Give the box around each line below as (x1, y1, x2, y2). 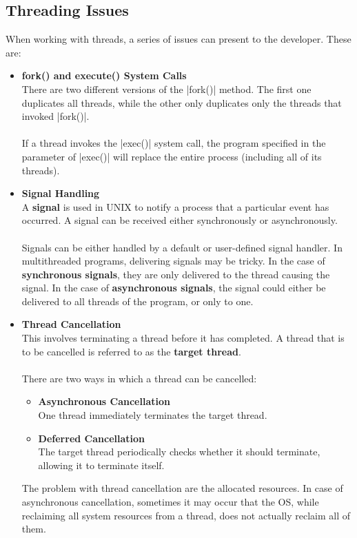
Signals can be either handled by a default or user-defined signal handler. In (21, 240, 343, 254)
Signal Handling (21, 186, 100, 200)
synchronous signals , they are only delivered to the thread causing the (21, 267, 330, 281)
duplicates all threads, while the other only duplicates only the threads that (21, 95, 342, 110)
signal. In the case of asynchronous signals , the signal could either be (21, 280, 326, 295)
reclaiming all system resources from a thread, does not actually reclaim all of (21, 508, 350, 522)
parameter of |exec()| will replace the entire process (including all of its (21, 149, 322, 163)
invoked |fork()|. (21, 109, 90, 123)
